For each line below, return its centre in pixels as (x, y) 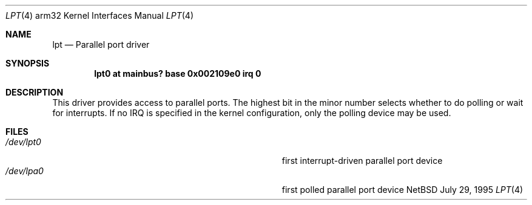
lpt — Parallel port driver (101, 44)
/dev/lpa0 (25, 171)
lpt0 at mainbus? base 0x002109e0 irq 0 (178, 73)
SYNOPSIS (28, 63)
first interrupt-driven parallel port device (362, 161)
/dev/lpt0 (23, 142)
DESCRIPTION (35, 92)
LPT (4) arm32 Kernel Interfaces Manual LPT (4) (99, 15)
